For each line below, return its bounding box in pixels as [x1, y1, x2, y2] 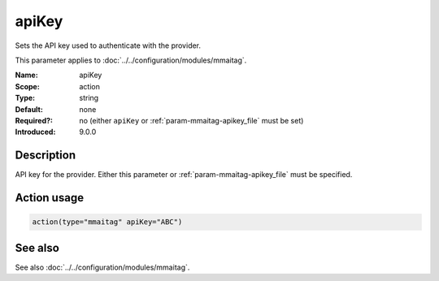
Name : [15, 70, 38, 80]
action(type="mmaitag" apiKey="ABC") [32, 218, 183, 227]
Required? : [15, 115, 53, 125]
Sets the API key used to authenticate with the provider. [15, 41, 202, 50]
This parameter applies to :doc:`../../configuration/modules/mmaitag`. [15, 55, 247, 65]
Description [15, 149, 76, 162]
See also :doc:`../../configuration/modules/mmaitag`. [15, 262, 190, 272]
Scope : [15, 81, 40, 91]
